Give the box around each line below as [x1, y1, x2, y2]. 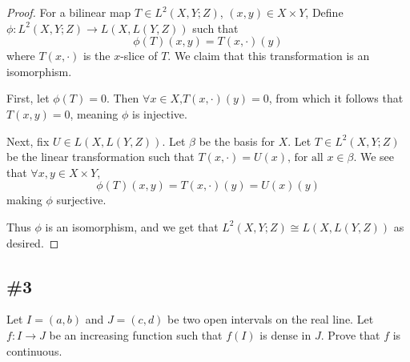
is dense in [259, 326, 312, 343]
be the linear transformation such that [6, 148, 195, 165]
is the [82, 47, 111, 64]
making [6, 191, 42, 208]
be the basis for [199, 132, 275, 149]
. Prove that [320, 326, 380, 343]
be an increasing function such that [49, 326, 223, 343]
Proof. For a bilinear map [6, 4, 131, 20]
